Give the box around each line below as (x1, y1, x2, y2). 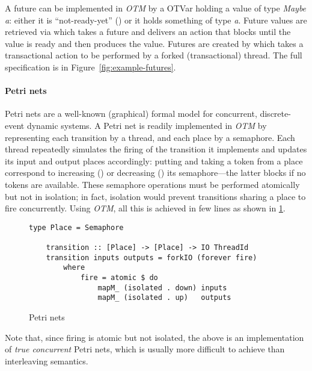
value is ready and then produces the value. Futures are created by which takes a (5, 37, 304, 49)
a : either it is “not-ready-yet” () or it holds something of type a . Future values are (5, 13, 307, 26)
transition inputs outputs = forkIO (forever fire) (46, 253, 257, 262)
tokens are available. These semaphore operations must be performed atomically (5, 178, 300, 190)
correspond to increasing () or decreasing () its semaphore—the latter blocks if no (5, 166, 306, 179)
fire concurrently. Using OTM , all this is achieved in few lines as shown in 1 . (5, 202, 286, 214)
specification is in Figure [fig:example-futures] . (5, 60, 176, 73)
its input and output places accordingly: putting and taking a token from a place (5, 154, 303, 167)
